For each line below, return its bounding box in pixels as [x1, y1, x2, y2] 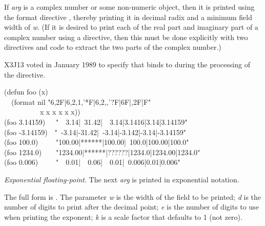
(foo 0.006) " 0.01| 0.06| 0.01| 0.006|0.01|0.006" [4, 157, 180, 167]
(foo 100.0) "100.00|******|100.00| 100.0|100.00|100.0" [4, 137, 189, 147]
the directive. [4, 69, 46, 80]
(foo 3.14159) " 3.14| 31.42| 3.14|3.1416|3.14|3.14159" [4, 116, 188, 127]
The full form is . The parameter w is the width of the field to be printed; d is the [4, 191, 261, 202]
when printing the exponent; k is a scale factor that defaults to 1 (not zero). [4, 211, 242, 222]
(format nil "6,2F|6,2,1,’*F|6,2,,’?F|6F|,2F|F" [11, 96, 151, 107]
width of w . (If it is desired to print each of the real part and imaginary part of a [4, 22, 258, 32]
